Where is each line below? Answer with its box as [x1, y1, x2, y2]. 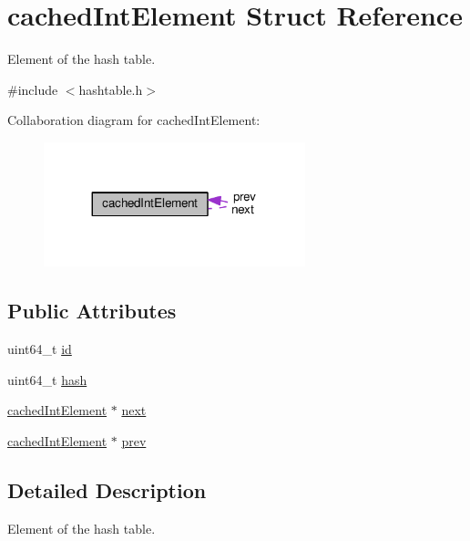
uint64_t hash [7, 369, 87, 389]
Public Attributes [7, 297, 177, 325]
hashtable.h [78, 79, 143, 99]
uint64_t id [7, 338, 72, 358]
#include [7, 79, 58, 99]
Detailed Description [7, 475, 207, 504]
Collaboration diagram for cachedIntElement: [7, 110, 261, 130]
